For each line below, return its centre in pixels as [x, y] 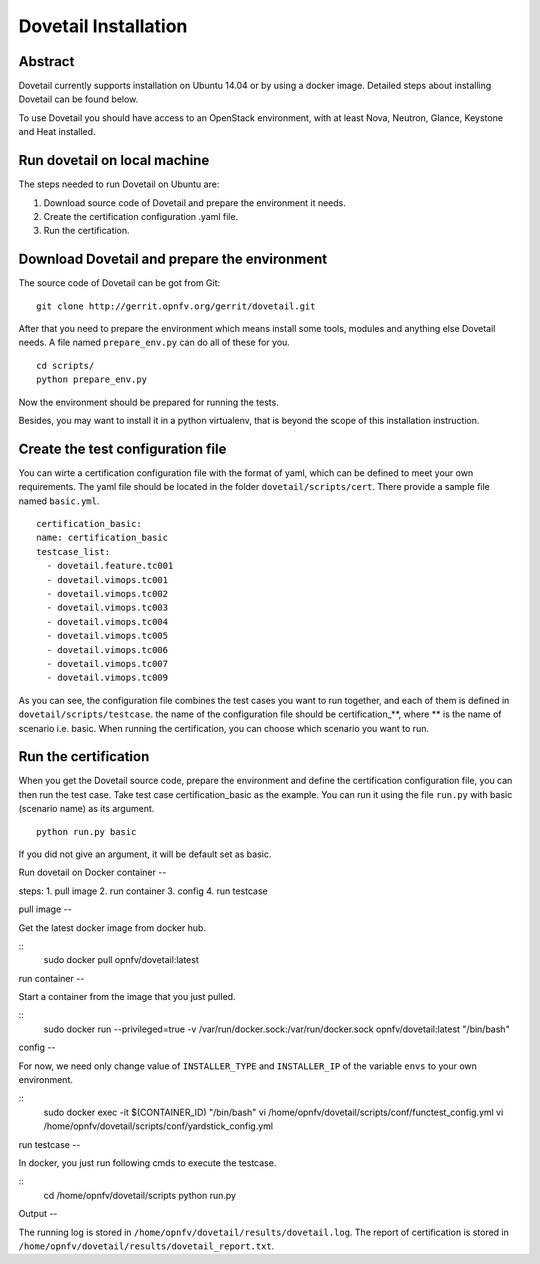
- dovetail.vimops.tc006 [107, 649]
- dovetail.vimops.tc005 [107, 636]
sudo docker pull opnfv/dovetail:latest [121, 960]
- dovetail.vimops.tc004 [107, 621]
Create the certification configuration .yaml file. [141, 216]
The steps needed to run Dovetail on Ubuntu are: [119, 184]
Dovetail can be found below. [78, 99]
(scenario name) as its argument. [86, 809]
